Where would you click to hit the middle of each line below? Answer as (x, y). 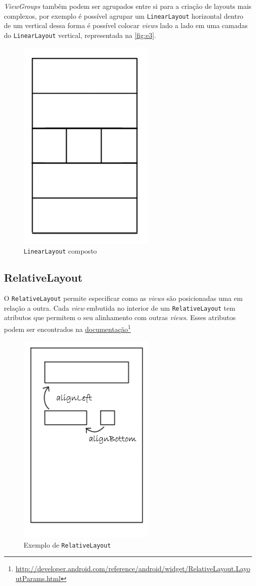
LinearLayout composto (60, 251)
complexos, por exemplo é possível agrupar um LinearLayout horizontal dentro (124, 16)
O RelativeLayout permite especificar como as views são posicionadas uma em (123, 298)
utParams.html (38, 578)
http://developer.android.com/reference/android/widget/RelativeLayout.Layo (133, 569)
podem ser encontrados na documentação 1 (67, 328)
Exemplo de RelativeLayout (67, 544)
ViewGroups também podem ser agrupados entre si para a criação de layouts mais (128, 6)
